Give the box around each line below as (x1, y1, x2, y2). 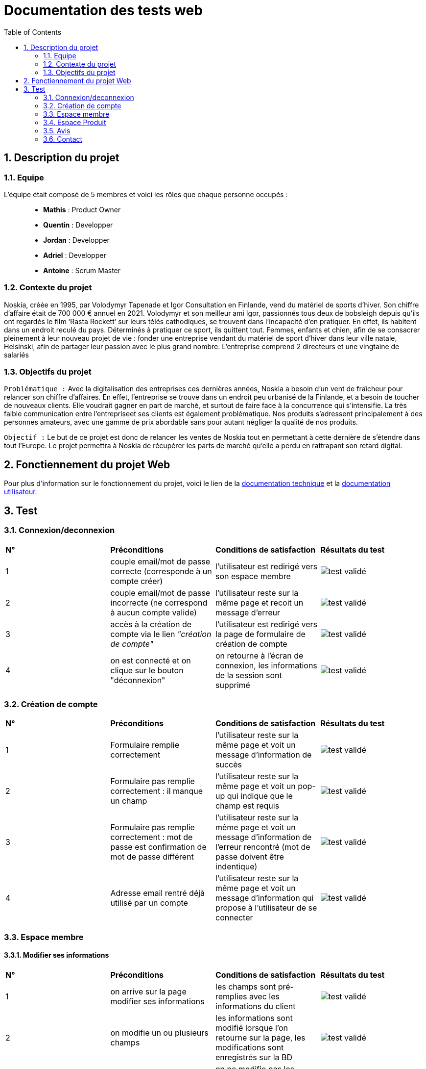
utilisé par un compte (110, 898, 188, 908)
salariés (4, 350, 29, 359)
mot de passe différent (110, 852, 194, 862)
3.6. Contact (43, 134, 83, 143)
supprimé (215, 680, 250, 690)
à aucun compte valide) (110, 607, 197, 617)
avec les (249, 991, 280, 1001)
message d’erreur (215, 607, 280, 617)
